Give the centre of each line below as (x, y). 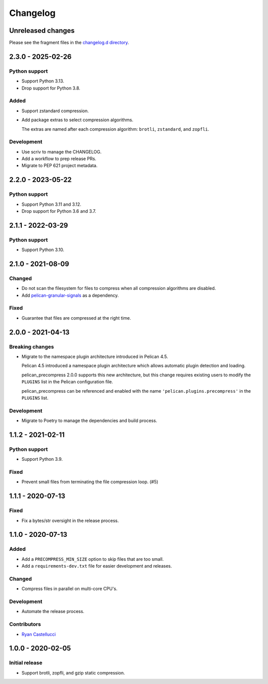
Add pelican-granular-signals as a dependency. (70, 295)
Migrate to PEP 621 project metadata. (60, 166)
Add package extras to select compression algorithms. (77, 120)
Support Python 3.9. (42, 459)
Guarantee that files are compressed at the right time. (76, 318)
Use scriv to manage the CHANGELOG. (62, 152)
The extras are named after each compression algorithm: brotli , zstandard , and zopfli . (115, 129)
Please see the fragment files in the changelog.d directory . (69, 43)
